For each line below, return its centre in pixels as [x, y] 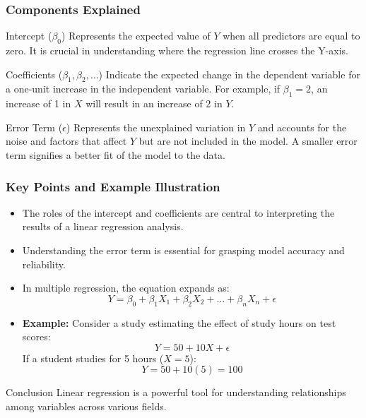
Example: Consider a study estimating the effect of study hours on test [179, 322]
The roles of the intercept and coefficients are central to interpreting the [178, 212]
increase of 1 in [39, 103]
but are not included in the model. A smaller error [248, 141]
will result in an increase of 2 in [154, 103]
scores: [36, 336]
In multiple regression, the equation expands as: [126, 288]
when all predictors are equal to [291, 36]
